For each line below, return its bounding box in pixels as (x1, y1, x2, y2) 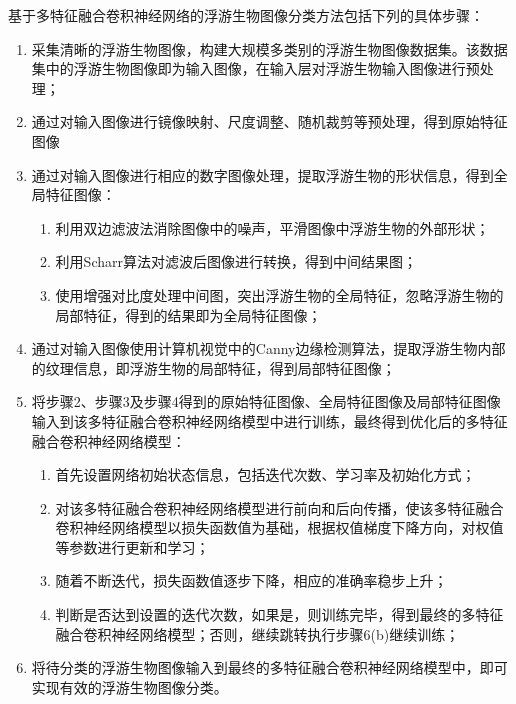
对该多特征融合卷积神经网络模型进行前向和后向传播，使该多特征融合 (55, 497, 504, 518)
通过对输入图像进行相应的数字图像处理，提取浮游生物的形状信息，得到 (31, 164, 494, 185)
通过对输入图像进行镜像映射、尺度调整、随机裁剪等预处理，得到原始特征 (31, 111, 508, 132)
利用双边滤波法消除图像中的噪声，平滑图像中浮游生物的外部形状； (55, 217, 490, 238)
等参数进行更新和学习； (55, 536, 210, 557)
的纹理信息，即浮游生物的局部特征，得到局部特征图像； (31, 357, 396, 378)
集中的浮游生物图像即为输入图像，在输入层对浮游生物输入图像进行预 (31, 58, 480, 79)
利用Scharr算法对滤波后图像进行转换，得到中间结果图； (55, 251, 417, 272)
